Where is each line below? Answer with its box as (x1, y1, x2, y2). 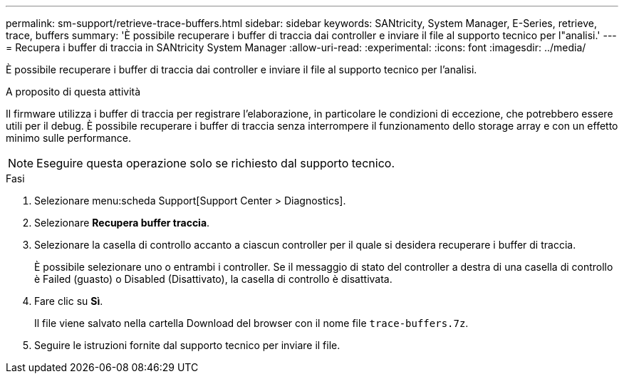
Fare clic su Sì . (34, 295, 103, 307)
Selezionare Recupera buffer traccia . (34, 217, 210, 229)
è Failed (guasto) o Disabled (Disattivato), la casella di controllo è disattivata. (34, 273, 392, 285)
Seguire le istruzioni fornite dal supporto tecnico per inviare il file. (34, 339, 340, 351)
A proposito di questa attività (6, 85, 141, 98)
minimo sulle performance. (6, 132, 131, 144)
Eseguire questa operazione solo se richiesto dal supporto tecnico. (36, 156, 395, 170)
